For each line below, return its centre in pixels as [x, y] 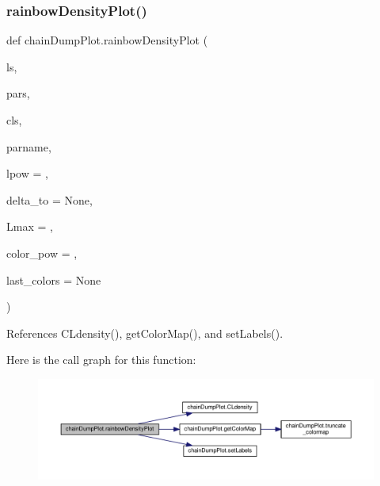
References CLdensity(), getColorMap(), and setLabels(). [145, 333]
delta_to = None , [49, 199]
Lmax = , [30, 226]
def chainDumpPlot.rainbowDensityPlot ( [107, 40]
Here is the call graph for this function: [101, 360]
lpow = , [27, 173]
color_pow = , [42, 253]
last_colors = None [54, 279]
